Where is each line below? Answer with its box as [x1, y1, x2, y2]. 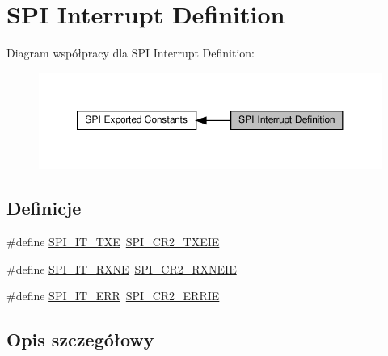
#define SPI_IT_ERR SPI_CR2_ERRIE [6, 287, 220, 304]
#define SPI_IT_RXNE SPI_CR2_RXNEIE [6, 260, 237, 277]
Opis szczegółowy [6, 327, 154, 352]
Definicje [6, 195, 82, 220]
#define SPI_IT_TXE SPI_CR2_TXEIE [6, 233, 220, 250]
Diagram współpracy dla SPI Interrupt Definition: [6, 44, 255, 61]
